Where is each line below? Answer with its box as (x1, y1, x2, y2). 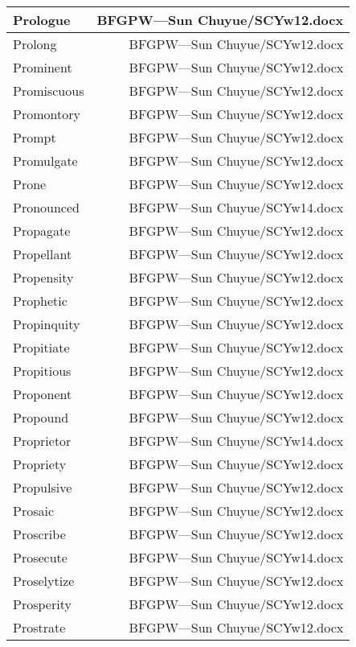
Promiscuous (13, 81, 84, 100)
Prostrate (13, 618, 66, 637)
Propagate (13, 221, 71, 240)
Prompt (13, 128, 56, 146)
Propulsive (13, 478, 72, 497)
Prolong (13, 35, 57, 53)
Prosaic (13, 501, 55, 520)
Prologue (13, 10, 71, 29)
